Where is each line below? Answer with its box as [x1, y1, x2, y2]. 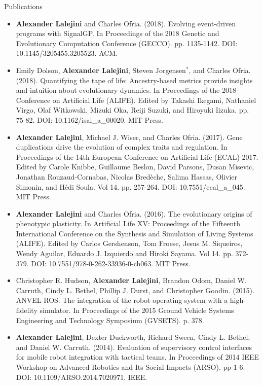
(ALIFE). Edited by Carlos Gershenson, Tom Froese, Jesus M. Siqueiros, [16, 238, 243, 249]
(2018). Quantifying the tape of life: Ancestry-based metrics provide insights [16, 75, 253, 85]
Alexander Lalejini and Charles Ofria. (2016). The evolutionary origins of [16, 208, 252, 219]
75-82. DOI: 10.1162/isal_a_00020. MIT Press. [16, 114, 163, 125]
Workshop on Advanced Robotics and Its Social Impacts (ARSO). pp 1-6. [16, 362, 245, 372]
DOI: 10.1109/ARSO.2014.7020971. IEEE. [16, 371, 147, 382]
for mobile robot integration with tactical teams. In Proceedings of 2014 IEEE [16, 352, 259, 362]
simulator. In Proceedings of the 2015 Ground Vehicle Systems [40, 305, 234, 315]
